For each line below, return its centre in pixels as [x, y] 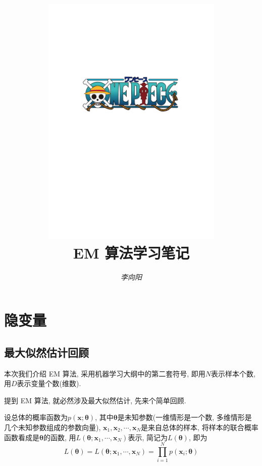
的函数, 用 [60, 437]
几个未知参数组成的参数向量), [53, 427]
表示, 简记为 [148, 437]
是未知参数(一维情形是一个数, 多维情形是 [185, 417]
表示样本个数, [233, 373]
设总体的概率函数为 [36, 417]
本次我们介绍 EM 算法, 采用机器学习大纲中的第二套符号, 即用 [105, 373]
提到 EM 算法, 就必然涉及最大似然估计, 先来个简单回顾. [95, 400]
